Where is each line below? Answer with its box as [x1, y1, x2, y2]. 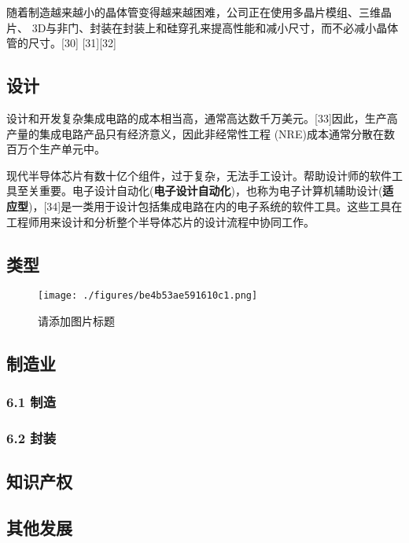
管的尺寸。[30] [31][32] [6, 35, 117, 51]
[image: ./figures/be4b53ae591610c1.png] [38, 290, 258, 302]
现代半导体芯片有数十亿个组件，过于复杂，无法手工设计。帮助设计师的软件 [6, 167, 392, 183]
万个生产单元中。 [17, 141, 105, 157]
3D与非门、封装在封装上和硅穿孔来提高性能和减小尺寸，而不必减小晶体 [31, 19, 399, 35]
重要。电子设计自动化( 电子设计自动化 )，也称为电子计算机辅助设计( [39, 182, 383, 199]
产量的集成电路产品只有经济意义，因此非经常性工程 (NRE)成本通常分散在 [6, 125, 384, 141]
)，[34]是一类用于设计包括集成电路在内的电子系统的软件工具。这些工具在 [28, 197, 403, 214]
